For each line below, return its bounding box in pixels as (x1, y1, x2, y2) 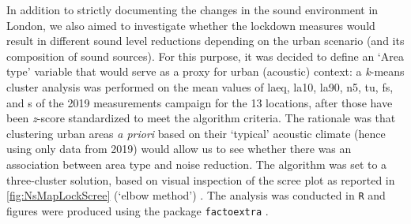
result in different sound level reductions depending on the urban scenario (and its (6, 32, 405, 49)
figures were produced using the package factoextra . (6, 202, 269, 218)
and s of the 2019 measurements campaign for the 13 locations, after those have (6, 94, 393, 110)
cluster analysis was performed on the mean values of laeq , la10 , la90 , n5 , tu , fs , (6, 78, 394, 95)
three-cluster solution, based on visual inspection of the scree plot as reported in (6, 171, 395, 188)
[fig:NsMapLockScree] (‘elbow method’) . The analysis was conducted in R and (6, 187, 386, 203)
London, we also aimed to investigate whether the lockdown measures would (6, 17, 375, 33)
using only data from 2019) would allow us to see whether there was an (6, 140, 352, 157)
